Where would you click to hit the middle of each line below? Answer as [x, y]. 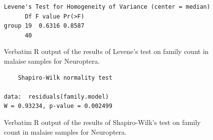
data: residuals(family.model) [56, 96]
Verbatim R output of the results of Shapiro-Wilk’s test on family [102, 122]
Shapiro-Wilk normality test [65, 78]
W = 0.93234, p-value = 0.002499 [58, 106]
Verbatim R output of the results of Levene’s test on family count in [106, 51]
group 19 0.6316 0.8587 [44, 26]
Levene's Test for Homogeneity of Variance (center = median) [107, 7]
